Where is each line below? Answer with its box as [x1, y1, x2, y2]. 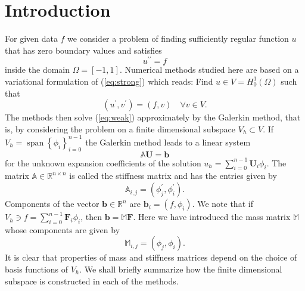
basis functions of [5, 263, 69, 275]
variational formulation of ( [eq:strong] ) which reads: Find [5, 75, 213, 87]
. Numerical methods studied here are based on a [119, 63, 299, 76]
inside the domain [5, 63, 70, 76]
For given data [5, 32, 58, 45]
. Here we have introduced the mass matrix [133, 210, 291, 223]
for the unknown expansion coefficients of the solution [5, 156, 201, 169]
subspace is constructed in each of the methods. [5, 274, 179, 287]
